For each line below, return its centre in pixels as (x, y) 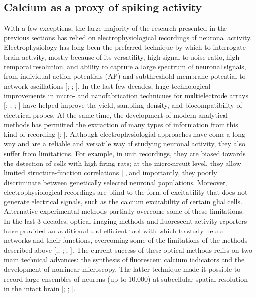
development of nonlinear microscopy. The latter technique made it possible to (122, 269)
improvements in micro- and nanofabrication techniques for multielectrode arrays (126, 95)
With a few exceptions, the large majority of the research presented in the (116, 28)
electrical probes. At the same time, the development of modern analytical (116, 115)
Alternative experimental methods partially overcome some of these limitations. (124, 211)
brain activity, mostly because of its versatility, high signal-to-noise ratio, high (122, 56)
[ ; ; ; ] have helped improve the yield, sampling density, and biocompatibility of (123, 105)
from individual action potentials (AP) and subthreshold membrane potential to (125, 76)
